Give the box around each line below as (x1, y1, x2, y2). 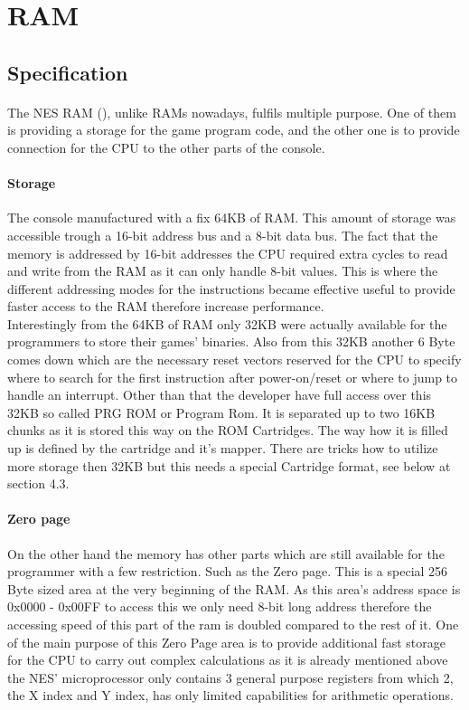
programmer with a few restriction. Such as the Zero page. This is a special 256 (7, 562, 448, 581)
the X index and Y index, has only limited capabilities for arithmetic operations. (7, 686, 454, 705)
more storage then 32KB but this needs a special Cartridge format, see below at (7, 456, 451, 475)
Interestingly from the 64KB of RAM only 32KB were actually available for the (7, 314, 447, 333)
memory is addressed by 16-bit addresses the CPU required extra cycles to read (7, 243, 448, 262)
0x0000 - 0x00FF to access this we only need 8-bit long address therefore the (7, 597, 432, 616)
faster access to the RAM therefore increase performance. (7, 297, 324, 316)
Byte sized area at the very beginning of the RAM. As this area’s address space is (7, 579, 461, 598)
